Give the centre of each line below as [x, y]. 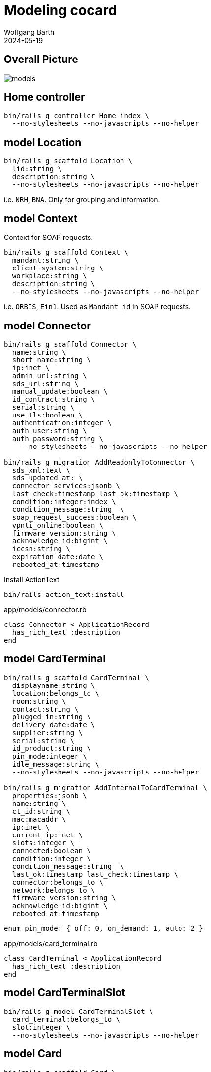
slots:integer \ [43, 843]
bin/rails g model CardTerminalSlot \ [79, 1011]
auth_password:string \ [58, 438]
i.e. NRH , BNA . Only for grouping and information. [82, 200]
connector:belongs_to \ [58, 882]
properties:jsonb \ [49, 795]
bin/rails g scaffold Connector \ [70, 344]
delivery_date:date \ [54, 725]
